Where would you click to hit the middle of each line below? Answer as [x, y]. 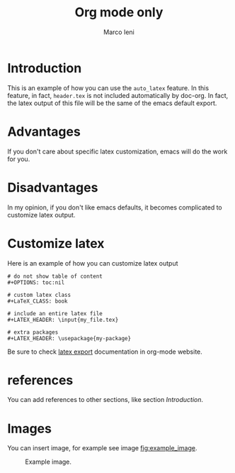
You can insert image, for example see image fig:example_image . [102, 448]
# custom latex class [39, 295]
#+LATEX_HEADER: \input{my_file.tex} [63, 320]
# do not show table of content [55, 276]
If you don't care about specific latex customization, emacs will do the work [117, 151]
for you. [19, 159]
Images [29, 429]
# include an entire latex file [55, 313]
